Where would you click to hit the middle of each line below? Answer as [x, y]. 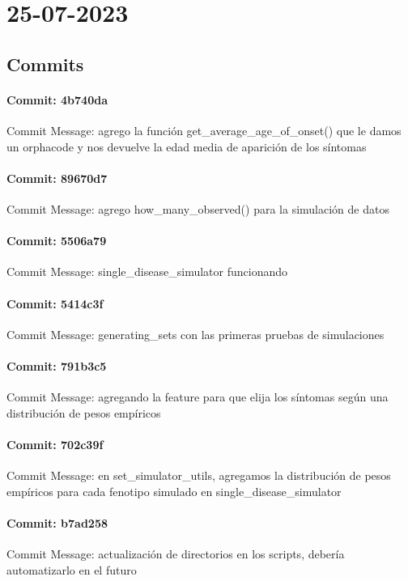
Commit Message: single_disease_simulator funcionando [147, 271]
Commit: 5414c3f [55, 303]
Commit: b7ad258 [57, 522]
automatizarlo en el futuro [72, 569]
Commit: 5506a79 [57, 241]
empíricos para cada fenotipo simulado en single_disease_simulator [174, 491]
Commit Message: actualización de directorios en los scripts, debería [176, 554]
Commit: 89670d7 [57, 178]
